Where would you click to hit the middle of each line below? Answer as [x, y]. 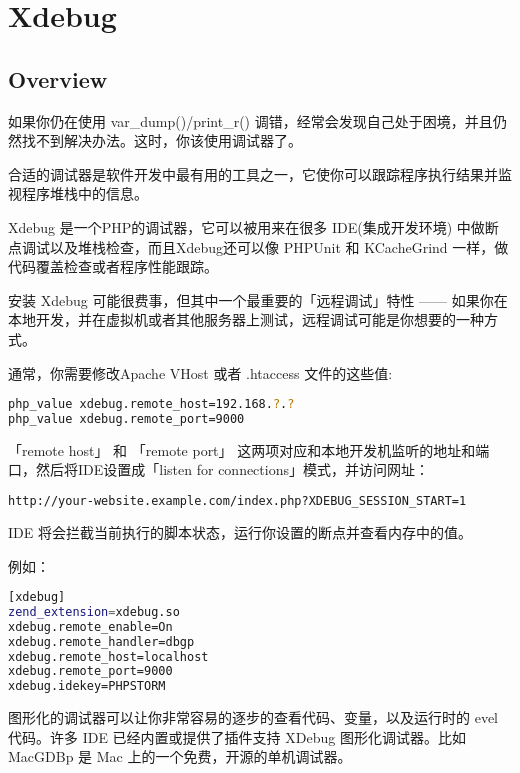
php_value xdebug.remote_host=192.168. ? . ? [151, 404]
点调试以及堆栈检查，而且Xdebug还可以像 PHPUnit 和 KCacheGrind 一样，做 [258, 246]
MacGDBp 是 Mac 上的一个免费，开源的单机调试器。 [180, 756]
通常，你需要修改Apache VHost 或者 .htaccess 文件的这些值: [200, 372]
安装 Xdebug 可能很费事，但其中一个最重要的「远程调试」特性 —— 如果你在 [258, 299]
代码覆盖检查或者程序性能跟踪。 [113, 266]
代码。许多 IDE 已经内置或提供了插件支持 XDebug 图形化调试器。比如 [237, 736]
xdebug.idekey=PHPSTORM [87, 686]
